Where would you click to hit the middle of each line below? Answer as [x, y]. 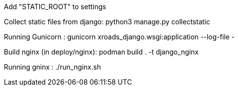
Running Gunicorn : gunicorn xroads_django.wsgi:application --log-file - [119, 37]
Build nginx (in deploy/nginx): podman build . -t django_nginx [101, 52]
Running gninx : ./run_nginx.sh [52, 67]
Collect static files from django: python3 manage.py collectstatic [107, 22]
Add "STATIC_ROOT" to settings [55, 7]
